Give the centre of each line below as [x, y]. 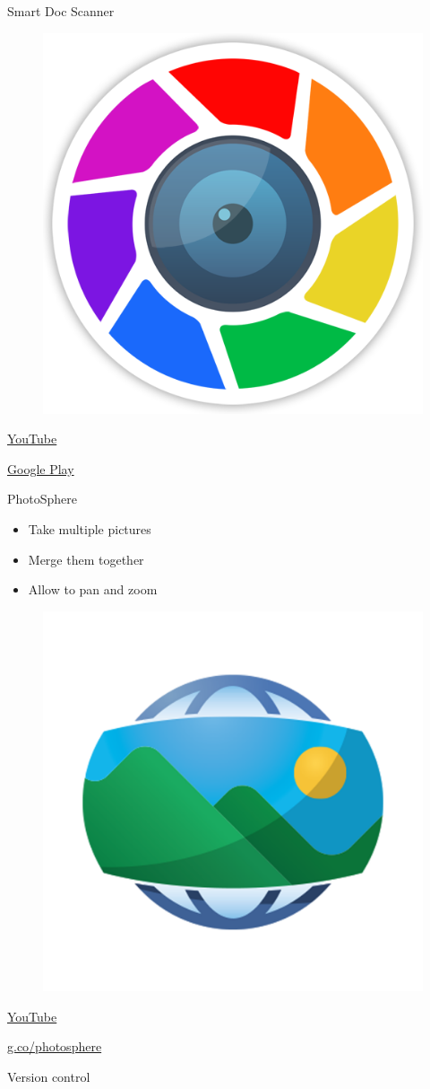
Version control [49, 1076]
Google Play [41, 468]
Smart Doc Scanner [61, 11]
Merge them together [86, 559]
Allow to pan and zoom [93, 589]
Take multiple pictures [90, 528]
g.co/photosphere [55, 1046]
